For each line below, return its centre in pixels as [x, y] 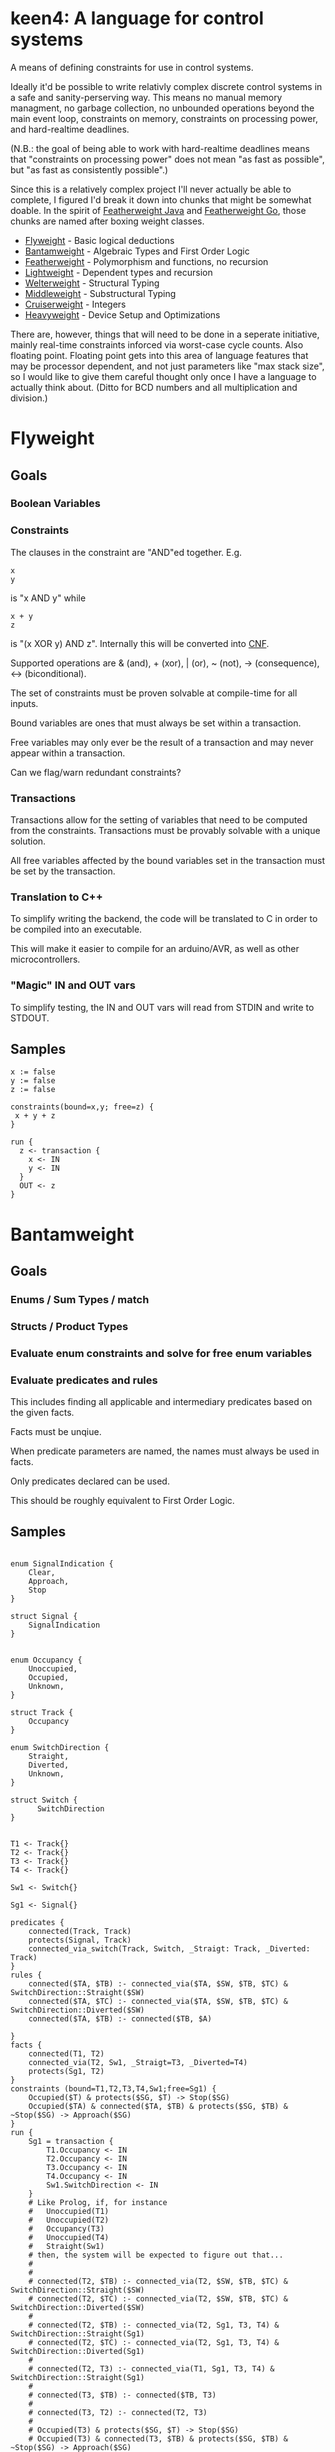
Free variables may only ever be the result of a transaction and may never [162, 742]
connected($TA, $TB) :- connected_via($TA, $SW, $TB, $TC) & [158, 1983]
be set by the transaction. [63, 871]
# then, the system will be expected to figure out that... [156, 2255]
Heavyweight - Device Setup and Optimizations [122, 314]
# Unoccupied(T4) [69, 2237]
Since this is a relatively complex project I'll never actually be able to [151, 189]
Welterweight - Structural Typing [92, 283]
